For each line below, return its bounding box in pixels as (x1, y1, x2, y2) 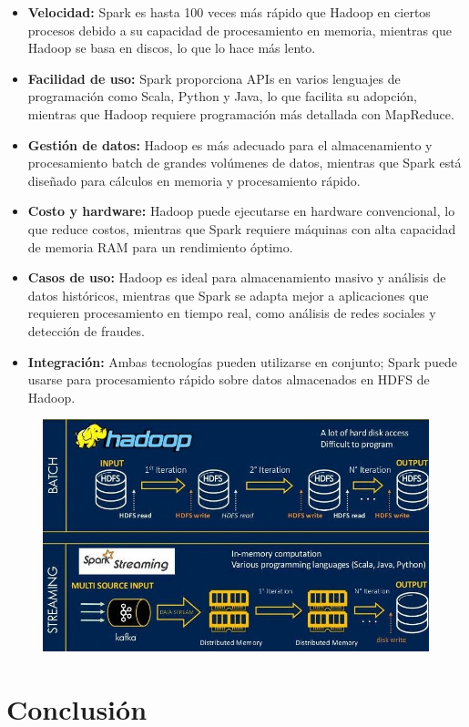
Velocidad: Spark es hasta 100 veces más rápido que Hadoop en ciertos (27, 3, 431, 21)
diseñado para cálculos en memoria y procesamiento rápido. (27, 170, 361, 189)
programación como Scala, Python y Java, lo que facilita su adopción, (27, 87, 417, 106)
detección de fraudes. (27, 321, 145, 340)
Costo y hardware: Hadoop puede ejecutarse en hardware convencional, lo (27, 201, 455, 220)
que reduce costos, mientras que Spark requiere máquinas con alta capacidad (27, 219, 456, 238)
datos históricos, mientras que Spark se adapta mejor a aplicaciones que (27, 285, 429, 304)
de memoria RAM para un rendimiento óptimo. (27, 237, 293, 256)
